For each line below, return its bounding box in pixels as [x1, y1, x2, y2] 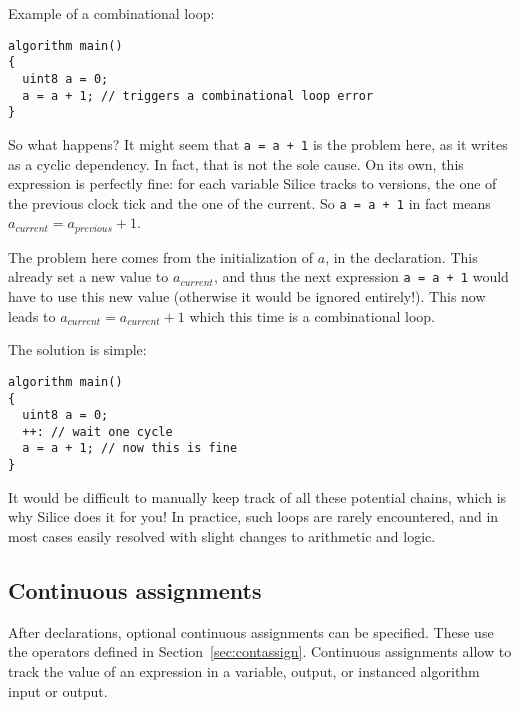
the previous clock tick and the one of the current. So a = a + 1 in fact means [8, 192, 491, 213]
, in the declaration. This [325, 246, 478, 267]
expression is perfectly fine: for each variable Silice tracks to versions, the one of [8, 173, 497, 194]
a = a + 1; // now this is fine [22, 441, 238, 456]
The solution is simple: [8, 339, 147, 360]
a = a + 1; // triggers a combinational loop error [22, 88, 374, 103]
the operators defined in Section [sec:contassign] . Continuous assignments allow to [8, 641, 512, 662]
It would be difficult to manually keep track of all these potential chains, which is [8, 486, 507, 507]
